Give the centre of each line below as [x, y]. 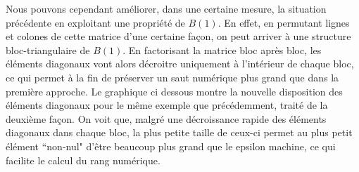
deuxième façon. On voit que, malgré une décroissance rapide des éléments [166, 118]
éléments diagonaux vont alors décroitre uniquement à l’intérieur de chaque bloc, [180, 64]
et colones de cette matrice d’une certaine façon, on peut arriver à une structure [178, 36]
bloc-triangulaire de [48, 49]
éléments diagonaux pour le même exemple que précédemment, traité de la [167, 105]
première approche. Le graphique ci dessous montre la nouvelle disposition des [174, 91]
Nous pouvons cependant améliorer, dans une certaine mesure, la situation [166, 8]
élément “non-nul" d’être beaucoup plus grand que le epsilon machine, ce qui [171, 146]
